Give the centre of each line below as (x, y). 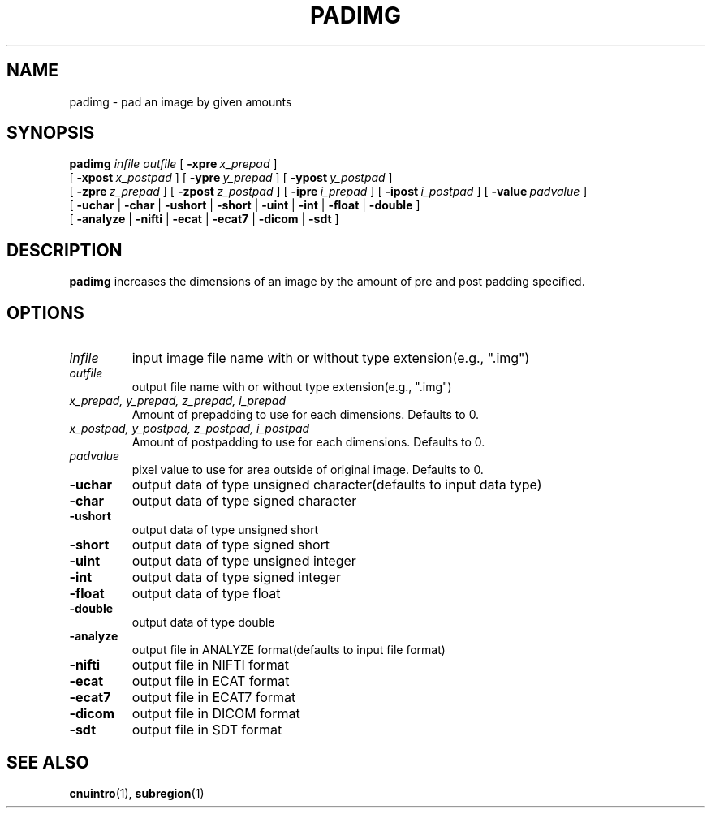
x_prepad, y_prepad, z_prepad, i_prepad (177, 401)
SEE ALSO (48, 762)
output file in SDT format (207, 730)
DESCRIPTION (65, 250)
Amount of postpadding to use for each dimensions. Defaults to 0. (308, 442)
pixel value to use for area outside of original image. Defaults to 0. (308, 470)
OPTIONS (45, 312)
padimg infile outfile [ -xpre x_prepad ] (173, 164)
